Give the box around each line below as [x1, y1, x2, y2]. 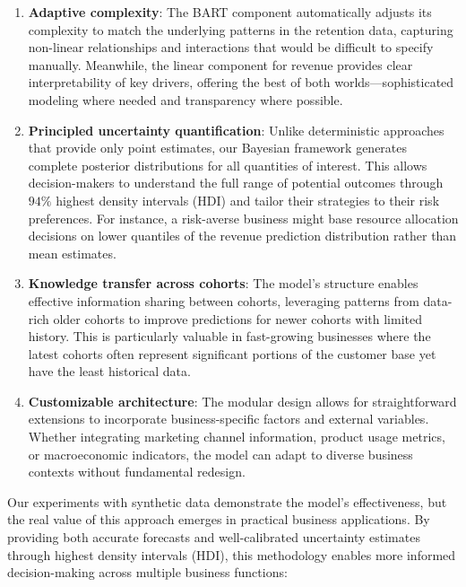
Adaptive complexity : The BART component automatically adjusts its [28, 3, 432, 21]
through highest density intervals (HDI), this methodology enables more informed [7, 545, 456, 564]
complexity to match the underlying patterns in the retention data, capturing [28, 20, 453, 39]
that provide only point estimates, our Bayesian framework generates [28, 138, 408, 157]
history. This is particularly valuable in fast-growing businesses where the [28, 327, 431, 346]
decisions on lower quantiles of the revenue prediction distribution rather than [28, 226, 457, 245]
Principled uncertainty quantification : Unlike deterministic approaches [28, 120, 444, 139]
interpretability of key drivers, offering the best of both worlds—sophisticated [28, 73, 454, 92]
